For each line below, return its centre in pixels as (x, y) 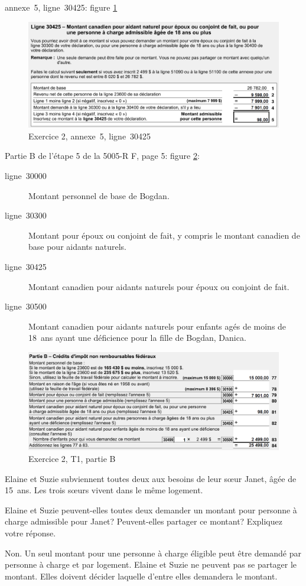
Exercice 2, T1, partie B (72, 459)
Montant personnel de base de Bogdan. (99, 195)
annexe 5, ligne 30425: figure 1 (61, 7)
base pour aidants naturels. (77, 247)
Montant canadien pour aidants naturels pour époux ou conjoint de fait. (159, 286)
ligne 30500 (26, 306)
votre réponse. (30, 533)
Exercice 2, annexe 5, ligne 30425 (90, 136)
